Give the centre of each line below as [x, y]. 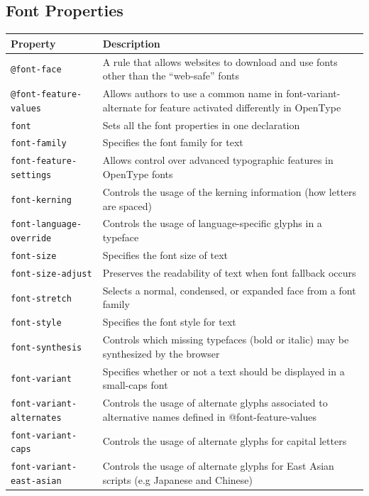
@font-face [36, 70]
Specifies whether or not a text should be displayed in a [224, 371]
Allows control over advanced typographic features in [218, 160]
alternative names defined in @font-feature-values [209, 416]
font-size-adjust [51, 274]
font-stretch [41, 298]
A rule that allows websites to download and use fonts [220, 61]
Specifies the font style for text [169, 322]
